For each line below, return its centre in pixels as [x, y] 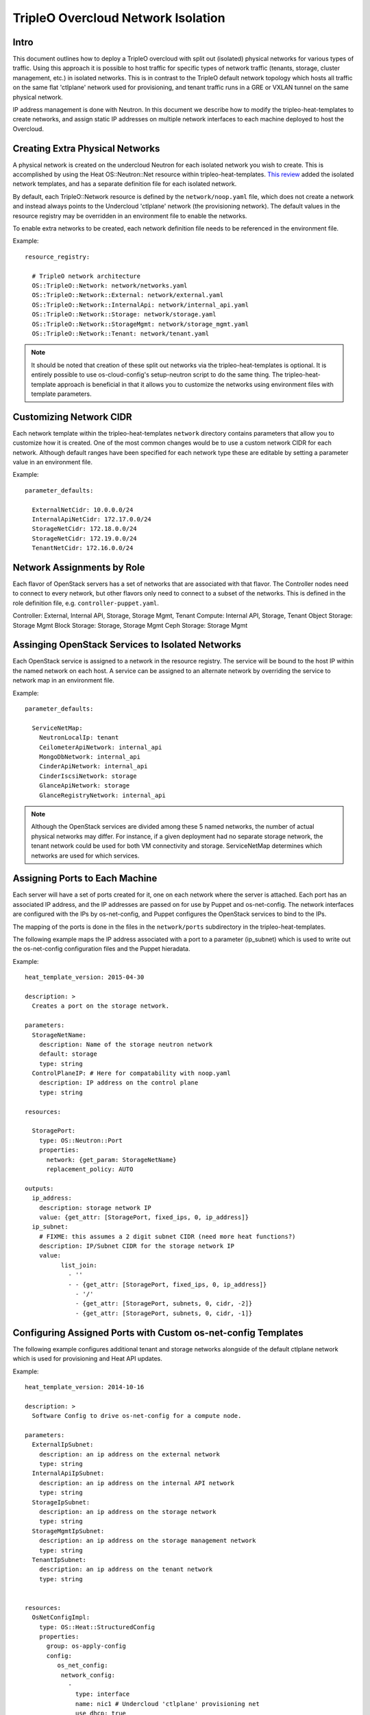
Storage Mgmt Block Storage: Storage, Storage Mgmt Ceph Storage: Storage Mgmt [130, 625]
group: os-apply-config [86, 1646]
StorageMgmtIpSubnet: [68, 1531]
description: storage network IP [95, 1208]
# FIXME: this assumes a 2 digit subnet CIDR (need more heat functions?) [167, 1236]
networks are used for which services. [85, 855]
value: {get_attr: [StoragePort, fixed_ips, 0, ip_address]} [144, 1217]
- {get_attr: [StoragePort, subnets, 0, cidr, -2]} [164, 1304]
